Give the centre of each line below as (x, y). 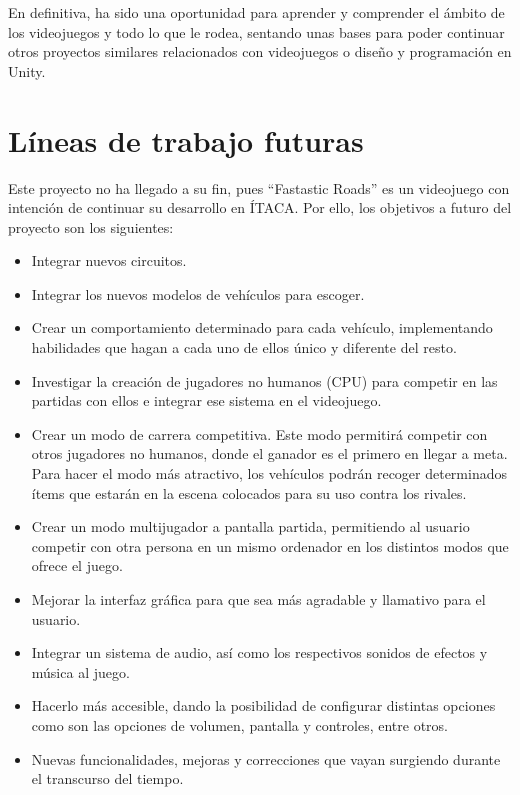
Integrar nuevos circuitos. (109, 260)
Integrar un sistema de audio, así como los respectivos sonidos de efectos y (259, 652)
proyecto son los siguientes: (91, 226)
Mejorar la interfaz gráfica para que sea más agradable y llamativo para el (258, 599)
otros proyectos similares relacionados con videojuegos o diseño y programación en (260, 51)
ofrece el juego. (77, 565)
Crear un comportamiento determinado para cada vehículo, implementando (262, 327)
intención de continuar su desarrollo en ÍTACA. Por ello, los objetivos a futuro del (260, 207)
